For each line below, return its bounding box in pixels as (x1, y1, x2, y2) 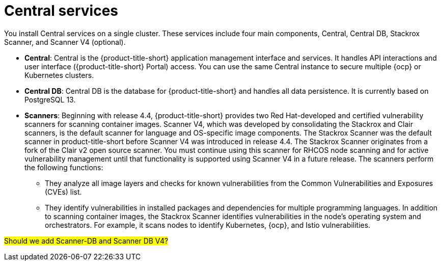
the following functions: (24, 163, 103, 172)
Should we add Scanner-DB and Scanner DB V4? (4, 236, 169, 245)
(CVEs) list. (45, 187, 82, 196)
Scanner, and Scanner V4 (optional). (4, 37, 126, 46)
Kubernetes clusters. (24, 70, 94, 79)
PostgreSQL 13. (24, 95, 76, 104)
